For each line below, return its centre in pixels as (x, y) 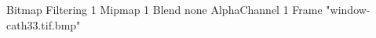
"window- (348, 9)
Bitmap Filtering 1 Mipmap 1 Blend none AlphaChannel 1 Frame (164, 9)
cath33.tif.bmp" (44, 24)
